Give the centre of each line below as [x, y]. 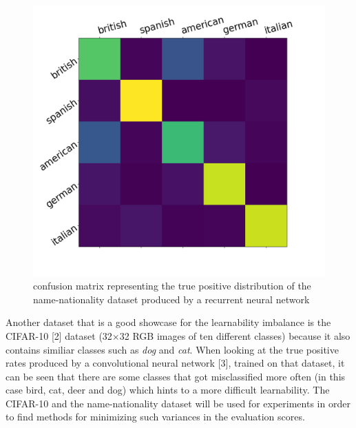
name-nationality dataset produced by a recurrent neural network [171, 299]
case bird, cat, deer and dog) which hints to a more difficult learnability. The [168, 390]
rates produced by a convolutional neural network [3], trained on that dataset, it [175, 363]
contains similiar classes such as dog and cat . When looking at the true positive [172, 349]
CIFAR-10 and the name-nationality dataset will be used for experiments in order [178, 403]
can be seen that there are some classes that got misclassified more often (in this [176, 376]
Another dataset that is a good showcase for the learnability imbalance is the [168, 322]
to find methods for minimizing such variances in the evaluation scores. [155, 417]
